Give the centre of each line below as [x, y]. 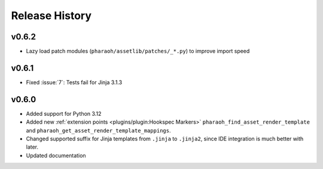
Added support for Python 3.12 [64, 113]
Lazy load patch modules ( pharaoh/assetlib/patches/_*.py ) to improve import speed [138, 51]
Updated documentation [56, 155]
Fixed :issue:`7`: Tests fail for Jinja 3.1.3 [74, 82]
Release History [51, 16]
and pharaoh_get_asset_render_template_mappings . [98, 130]
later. [32, 147]
